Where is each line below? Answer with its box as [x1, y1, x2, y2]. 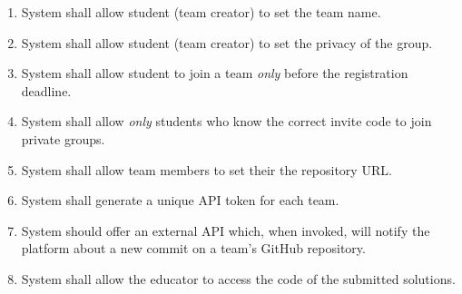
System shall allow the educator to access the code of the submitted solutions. [21, 269, 456, 288]
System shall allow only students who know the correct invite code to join [21, 112, 432, 131]
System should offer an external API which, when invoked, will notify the [21, 220, 430, 240]
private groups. [21, 129, 105, 148]
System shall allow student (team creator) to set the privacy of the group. [21, 33, 433, 52]
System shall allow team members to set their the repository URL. [21, 160, 392, 179]
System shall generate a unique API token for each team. [21, 191, 339, 210]
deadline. [21, 81, 72, 100]
